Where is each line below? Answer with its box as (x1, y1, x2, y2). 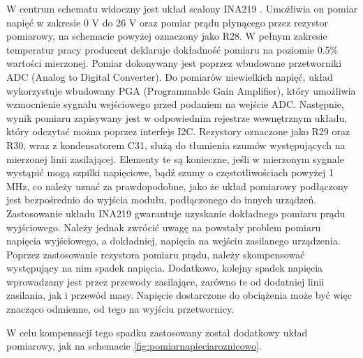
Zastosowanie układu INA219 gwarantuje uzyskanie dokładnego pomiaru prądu (6, 205, 346, 220)
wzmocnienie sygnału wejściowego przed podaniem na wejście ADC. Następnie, (6, 97, 344, 111)
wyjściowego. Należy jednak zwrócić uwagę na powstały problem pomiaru (6, 219, 321, 234)
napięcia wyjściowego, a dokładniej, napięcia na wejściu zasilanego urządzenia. (6, 233, 341, 248)
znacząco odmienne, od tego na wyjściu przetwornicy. (6, 302, 235, 316)
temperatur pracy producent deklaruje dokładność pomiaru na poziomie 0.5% (6, 42, 339, 56)
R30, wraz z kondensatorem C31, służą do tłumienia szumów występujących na (6, 137, 346, 152)
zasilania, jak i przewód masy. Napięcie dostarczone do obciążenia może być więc (6, 288, 352, 302)
